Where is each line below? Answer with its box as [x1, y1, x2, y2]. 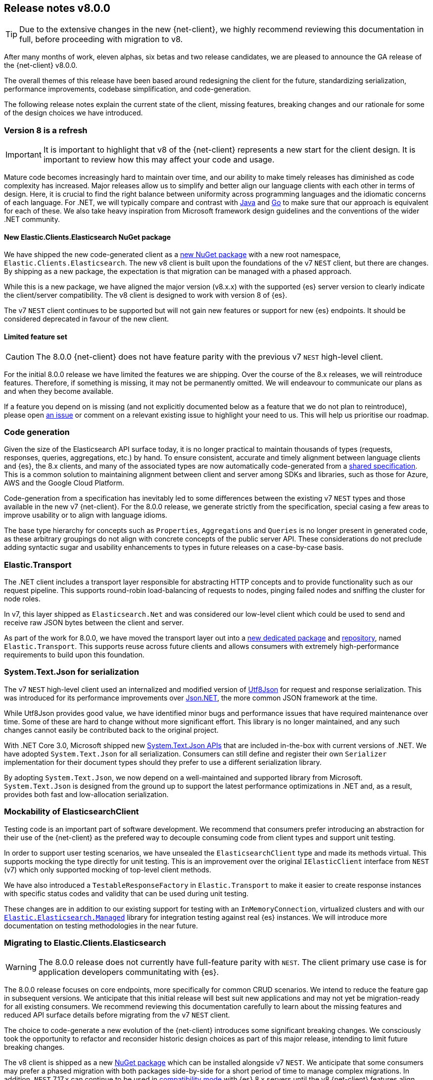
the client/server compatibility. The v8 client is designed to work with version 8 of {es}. [4, 291, 288, 300]
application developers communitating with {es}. [38, 967, 219, 977]
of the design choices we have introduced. [4, 108, 143, 117]
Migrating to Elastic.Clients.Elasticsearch [4, 937, 166, 948]
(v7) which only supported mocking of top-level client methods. [4, 865, 211, 874]
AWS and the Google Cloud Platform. [4, 479, 124, 487]
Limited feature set [4, 332, 67, 341]
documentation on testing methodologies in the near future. [4, 921, 198, 930]
